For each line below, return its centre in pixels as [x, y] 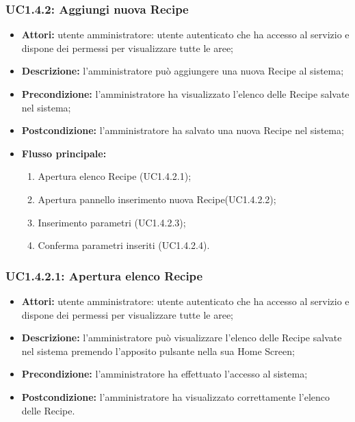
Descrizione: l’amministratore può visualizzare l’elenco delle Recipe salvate [182, 338]
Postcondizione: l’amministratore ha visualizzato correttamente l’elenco [176, 396]
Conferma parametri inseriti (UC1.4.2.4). [124, 245]
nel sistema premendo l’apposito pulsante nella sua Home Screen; [158, 351]
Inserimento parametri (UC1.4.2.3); [112, 222]
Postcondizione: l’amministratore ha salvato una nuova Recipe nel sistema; [183, 130]
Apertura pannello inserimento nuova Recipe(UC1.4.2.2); [157, 199]
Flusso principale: [64, 153]
